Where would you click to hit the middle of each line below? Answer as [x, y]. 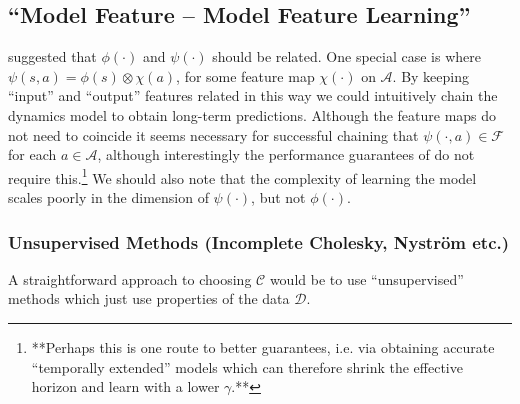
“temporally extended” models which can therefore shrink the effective [247, 366]
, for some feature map [245, 75]
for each [32, 154]
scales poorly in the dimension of [108, 197]
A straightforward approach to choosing [130, 278]
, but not [278, 197]
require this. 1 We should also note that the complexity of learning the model [242, 176]
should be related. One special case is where [346, 56]
